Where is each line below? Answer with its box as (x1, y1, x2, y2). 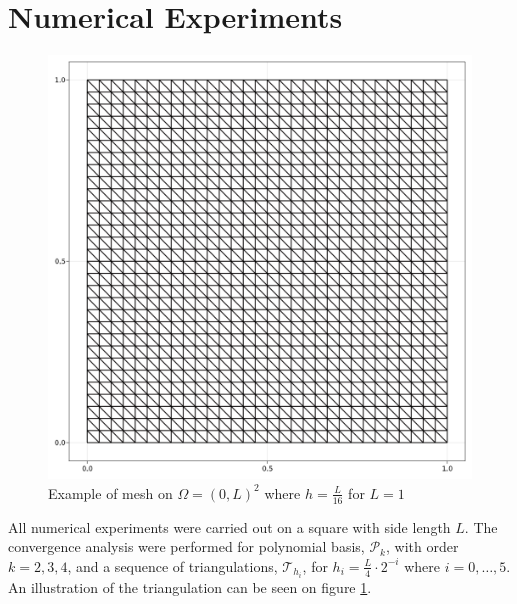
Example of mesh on (48, 482, 173, 503)
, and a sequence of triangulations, (67, 555, 278, 576)
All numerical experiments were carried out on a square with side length (8, 516, 451, 537)
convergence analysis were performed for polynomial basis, (8, 536, 365, 557)
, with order (385, 536, 459, 557)
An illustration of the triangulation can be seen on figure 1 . (8, 576, 372, 597)
